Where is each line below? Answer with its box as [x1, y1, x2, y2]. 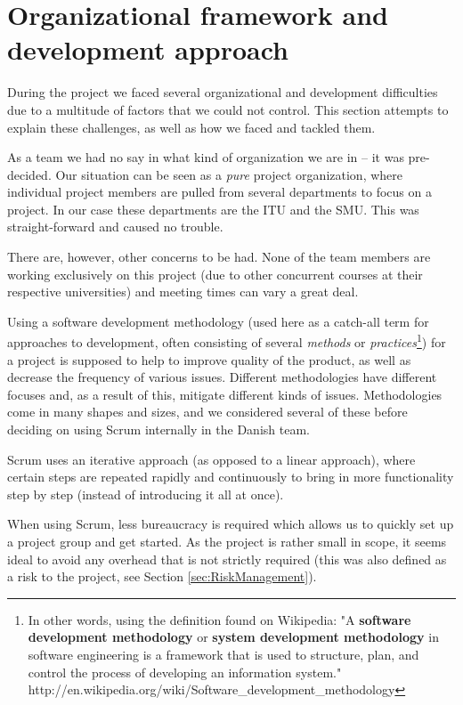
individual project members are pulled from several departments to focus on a [7, 182, 432, 201]
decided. [7, 165, 52, 183]
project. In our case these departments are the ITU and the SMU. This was [7, 199, 419, 218]
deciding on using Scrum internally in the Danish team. [7, 420, 310, 439]
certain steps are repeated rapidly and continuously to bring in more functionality [7, 467, 454, 486]
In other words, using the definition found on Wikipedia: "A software [28, 610, 411, 628]
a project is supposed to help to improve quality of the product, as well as [7, 350, 411, 369]
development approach [7, 31, 289, 68]
